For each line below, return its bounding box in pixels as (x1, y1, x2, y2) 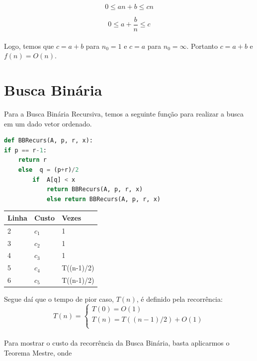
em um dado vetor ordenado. (4, 118, 92, 128)
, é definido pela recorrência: (136, 294, 223, 304)
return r (18, 156, 47, 164)
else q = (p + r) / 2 (18, 166, 79, 173)
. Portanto (186, 40, 218, 51)
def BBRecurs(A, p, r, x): (4, 137, 93, 144)
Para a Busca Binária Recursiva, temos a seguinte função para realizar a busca (4, 108, 244, 119)
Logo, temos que (4, 40, 54, 51)
